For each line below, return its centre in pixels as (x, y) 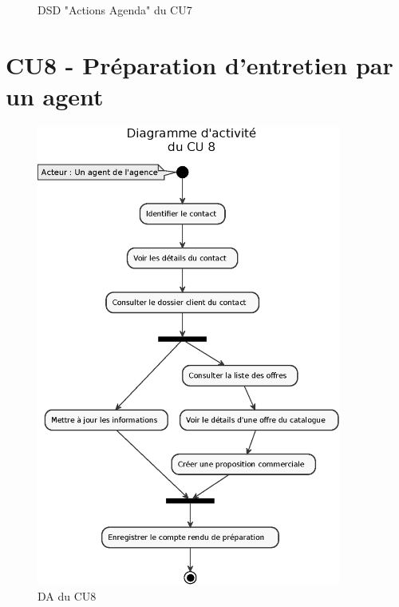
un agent (55, 95)
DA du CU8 (67, 595)
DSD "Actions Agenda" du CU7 (115, 10)
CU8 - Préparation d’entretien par (199, 64)
